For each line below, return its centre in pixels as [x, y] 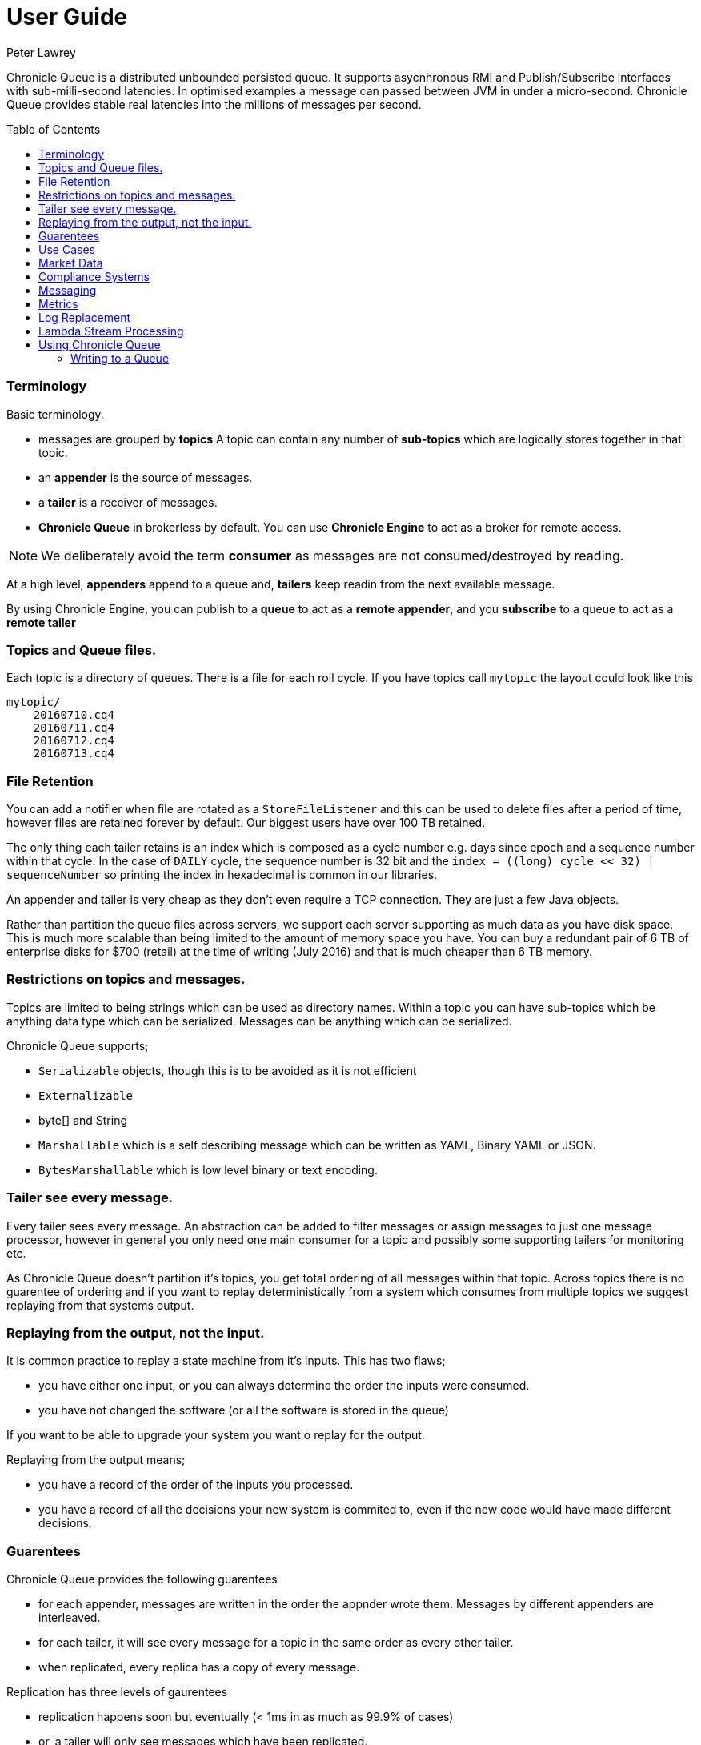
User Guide [67, 17]
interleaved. [70, 1617]
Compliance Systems [94, 276]
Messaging [68, 290]
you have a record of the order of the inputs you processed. [196, 1485]
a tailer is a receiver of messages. [128, 502]
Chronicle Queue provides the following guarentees [142, 1579]
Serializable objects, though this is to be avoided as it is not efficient [228, 1070]
